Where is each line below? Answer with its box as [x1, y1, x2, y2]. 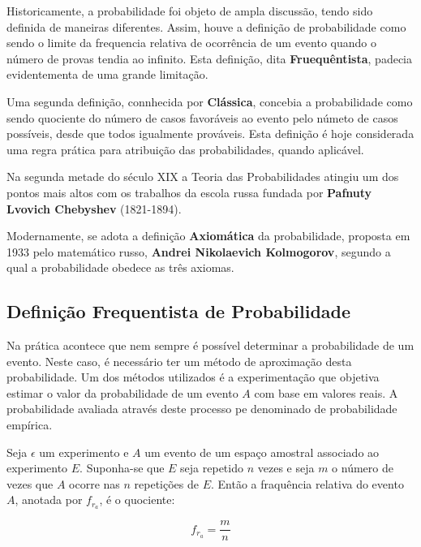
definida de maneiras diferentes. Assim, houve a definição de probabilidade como [6, 18, 406, 35]
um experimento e [39, 443, 129, 460]
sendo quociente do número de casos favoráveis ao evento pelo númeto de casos [6, 109, 398, 126]
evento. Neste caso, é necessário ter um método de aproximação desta [6, 352, 352, 369]
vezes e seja [257, 459, 315, 476]
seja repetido [180, 459, 243, 476]
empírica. [6, 416, 53, 433]
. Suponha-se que [79, 459, 165, 476]
